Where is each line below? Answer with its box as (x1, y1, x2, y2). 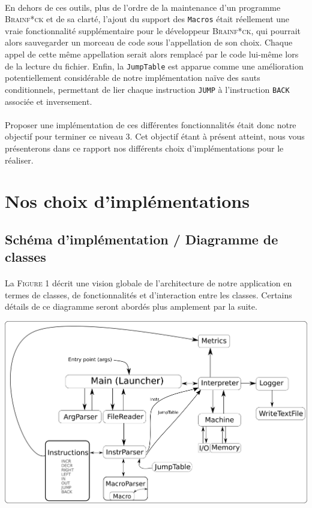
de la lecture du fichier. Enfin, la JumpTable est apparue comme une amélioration (5, 59, 304, 72)
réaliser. (5, 153, 34, 166)
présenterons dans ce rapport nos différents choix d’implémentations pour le (5, 141, 284, 154)
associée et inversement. (5, 95, 92, 107)
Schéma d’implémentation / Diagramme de (5, 229, 278, 248)
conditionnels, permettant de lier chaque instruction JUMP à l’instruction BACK (5, 83, 290, 95)
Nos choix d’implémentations (5, 189, 250, 213)
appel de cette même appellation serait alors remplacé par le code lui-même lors (5, 48, 299, 61)
